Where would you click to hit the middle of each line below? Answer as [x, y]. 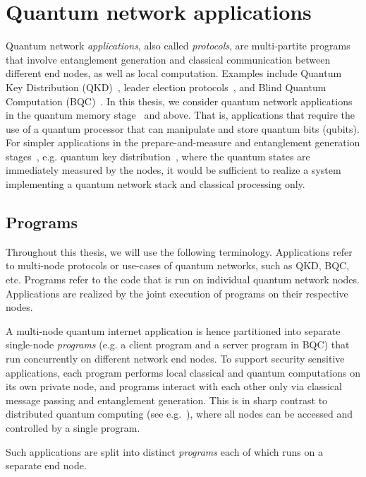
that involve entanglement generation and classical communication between [168, 59]
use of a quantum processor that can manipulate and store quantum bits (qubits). [183, 128]
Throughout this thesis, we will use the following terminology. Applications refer [179, 251]
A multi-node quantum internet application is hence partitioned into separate [173, 330]
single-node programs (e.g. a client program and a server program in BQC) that [178, 344]
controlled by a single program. [73, 427]
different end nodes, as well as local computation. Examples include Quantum [174, 73]
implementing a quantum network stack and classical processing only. [155, 184]
